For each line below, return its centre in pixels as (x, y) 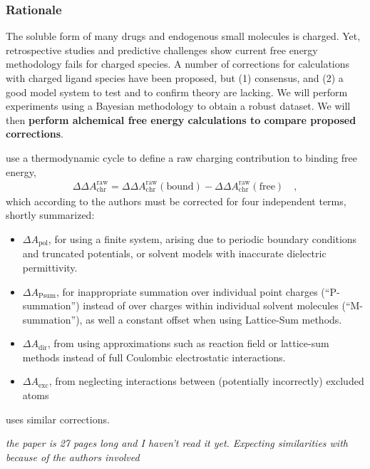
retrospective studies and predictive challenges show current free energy (162, 50)
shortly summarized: (50, 215)
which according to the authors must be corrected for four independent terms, (176, 201)
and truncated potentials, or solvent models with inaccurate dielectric (174, 253)
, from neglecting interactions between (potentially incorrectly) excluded (206, 381)
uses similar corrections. (58, 419)
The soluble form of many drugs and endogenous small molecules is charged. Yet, (183, 36)
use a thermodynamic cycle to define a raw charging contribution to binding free (182, 157)
